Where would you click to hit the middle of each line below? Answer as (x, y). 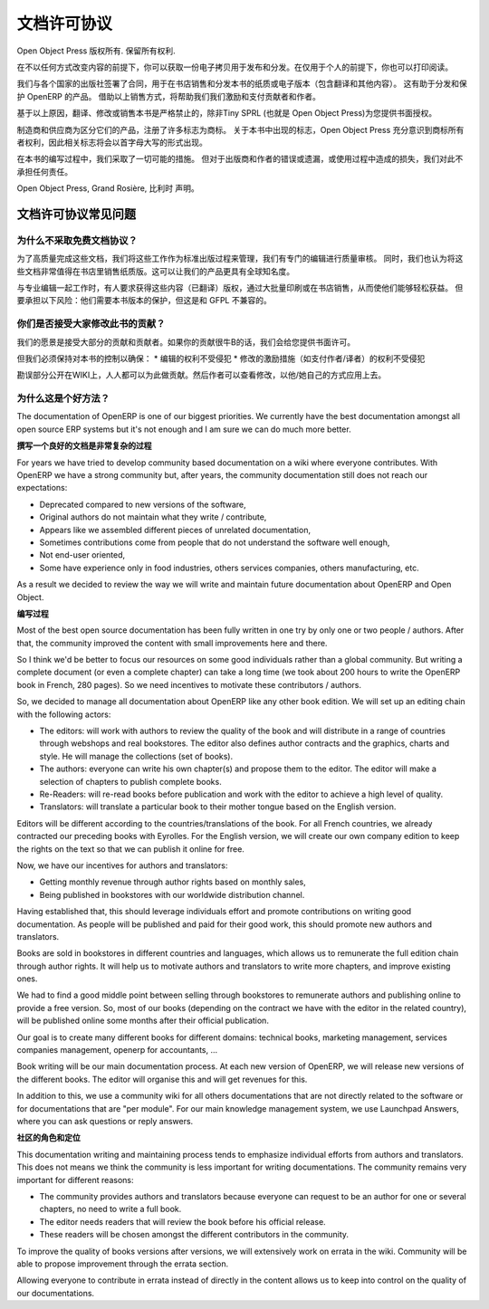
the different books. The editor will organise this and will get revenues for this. (162, 1079)
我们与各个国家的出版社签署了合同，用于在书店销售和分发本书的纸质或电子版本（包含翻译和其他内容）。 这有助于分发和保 (242, 84)
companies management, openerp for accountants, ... (117, 1050)
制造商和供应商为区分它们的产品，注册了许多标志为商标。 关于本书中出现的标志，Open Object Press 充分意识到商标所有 (240, 129)
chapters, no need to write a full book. (110, 1209)
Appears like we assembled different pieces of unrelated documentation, (175, 530)
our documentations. (56, 1293)
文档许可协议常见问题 (76, 214)
